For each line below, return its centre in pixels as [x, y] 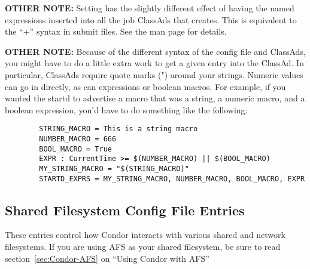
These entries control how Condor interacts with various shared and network [145, 235]
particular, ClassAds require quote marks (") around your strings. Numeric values [154, 74]
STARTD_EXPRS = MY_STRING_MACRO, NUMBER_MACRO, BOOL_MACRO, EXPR [172, 179]
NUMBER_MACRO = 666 [78, 139]
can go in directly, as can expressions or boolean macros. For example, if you [145, 86]
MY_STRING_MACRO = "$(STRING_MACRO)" [114, 168]
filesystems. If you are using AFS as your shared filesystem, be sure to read [143, 247]
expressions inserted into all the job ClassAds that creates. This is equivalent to [151, 19]
